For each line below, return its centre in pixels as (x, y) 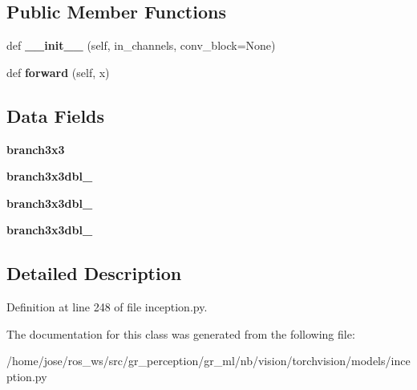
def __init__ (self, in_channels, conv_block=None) (141, 45)
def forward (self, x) (58, 72)
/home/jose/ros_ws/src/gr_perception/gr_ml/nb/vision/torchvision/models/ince (208, 361)
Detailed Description (94, 273)
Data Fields (56, 115)
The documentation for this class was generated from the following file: (181, 333)
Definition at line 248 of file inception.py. (107, 307)
